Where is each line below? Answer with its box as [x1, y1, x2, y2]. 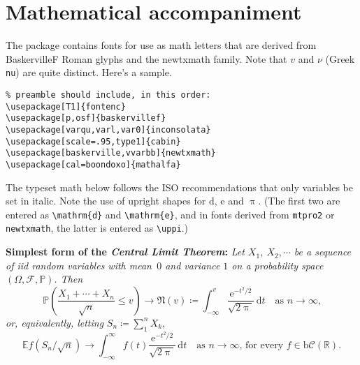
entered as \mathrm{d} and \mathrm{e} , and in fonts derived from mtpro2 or [6, 207, 335, 221]
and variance [165, 258, 220, 272]
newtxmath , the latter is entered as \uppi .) [6, 221, 189, 235]
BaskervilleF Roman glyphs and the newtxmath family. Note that [6, 51, 287, 66]
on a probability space [231, 258, 324, 272]
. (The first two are [258, 193, 340, 208]
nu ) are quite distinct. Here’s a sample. [6, 65, 172, 80]
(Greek [325, 51, 355, 66]
